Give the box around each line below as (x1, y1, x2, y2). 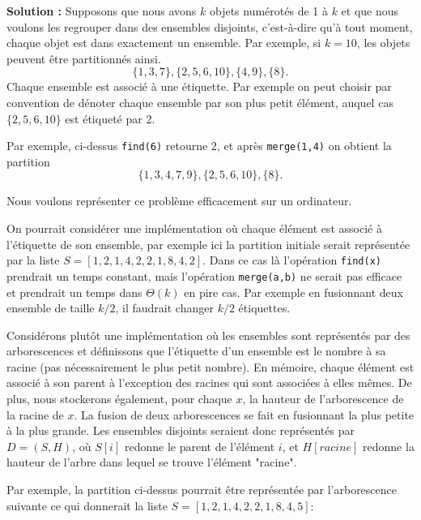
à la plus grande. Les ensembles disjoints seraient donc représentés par (6, 422, 355, 439)
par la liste (6, 251, 60, 269)
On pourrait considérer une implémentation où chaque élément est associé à (6, 220, 382, 236)
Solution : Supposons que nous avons (6, 2, 197, 19)
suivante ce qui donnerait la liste (6, 496, 168, 514)
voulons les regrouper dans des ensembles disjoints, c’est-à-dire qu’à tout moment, (6, 18, 413, 35)
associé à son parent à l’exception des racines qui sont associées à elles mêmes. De (6, 374, 412, 391)
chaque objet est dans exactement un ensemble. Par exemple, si (6, 34, 321, 51)
